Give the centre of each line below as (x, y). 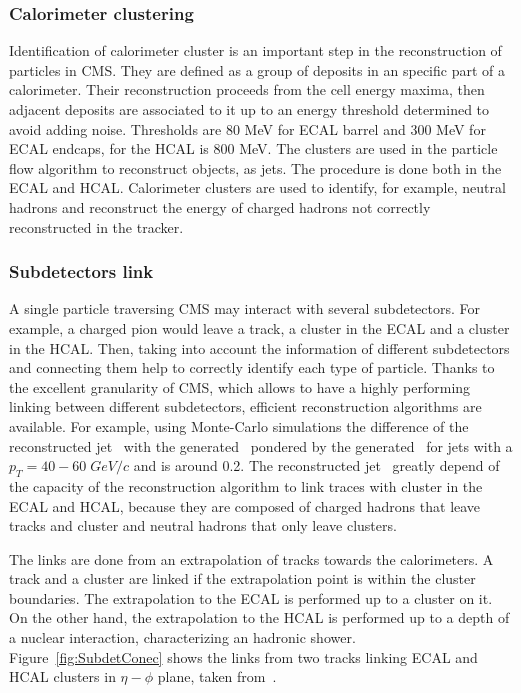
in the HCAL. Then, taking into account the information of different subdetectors (259, 347)
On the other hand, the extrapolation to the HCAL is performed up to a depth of (259, 617)
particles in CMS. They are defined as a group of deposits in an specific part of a (257, 69)
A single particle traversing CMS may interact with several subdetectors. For (245, 308)
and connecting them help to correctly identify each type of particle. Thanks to (252, 367)
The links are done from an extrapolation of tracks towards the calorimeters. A (251, 558)
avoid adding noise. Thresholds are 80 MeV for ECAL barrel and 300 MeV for (247, 128)
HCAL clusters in (62, 676)
